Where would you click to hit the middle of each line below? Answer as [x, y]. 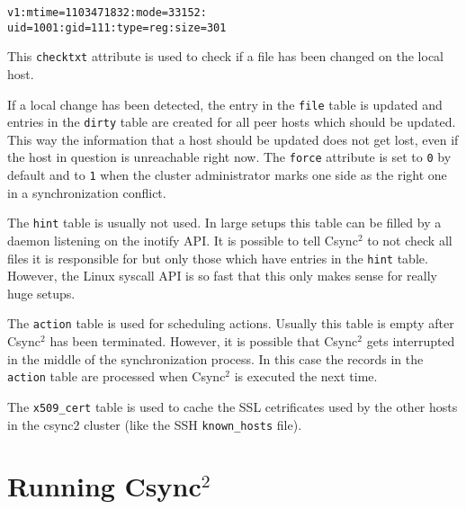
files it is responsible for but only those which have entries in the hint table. [218, 258]
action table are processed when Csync [116, 376]
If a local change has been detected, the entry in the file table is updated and [225, 104]
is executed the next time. [306, 376]
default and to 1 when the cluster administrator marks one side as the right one [227, 175]
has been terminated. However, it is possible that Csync [204, 341]
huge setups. [41, 293]
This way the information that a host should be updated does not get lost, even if [233, 139]
